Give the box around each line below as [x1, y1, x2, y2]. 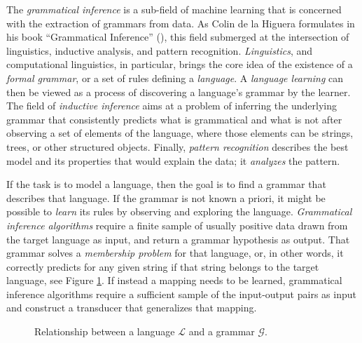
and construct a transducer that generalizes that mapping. [6, 300, 257, 315]
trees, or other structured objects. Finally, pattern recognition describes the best [6, 139, 349, 154]
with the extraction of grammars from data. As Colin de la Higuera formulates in [6, 15, 355, 30]
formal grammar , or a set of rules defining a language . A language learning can [6, 70, 344, 85]
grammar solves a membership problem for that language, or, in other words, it [6, 246, 344, 260]
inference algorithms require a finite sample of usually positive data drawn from [6, 217, 348, 232]
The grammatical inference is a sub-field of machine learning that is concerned [6, 2, 342, 16]
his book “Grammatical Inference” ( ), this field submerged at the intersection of [6, 29, 349, 44]
